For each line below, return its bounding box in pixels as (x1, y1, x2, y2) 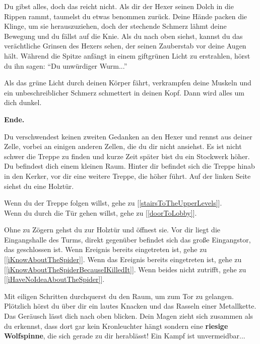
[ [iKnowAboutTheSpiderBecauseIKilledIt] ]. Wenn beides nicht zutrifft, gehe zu (4, 264, 246, 274)
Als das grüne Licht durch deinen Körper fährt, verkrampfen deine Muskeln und (4, 77, 251, 88)
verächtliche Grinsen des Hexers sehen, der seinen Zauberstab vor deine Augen (4, 40, 246, 51)
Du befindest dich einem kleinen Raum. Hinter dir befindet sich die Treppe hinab (4, 161, 255, 171)
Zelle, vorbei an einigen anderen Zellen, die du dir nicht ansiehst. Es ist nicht (4, 141, 242, 152)
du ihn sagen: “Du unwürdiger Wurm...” (4, 60, 127, 71)
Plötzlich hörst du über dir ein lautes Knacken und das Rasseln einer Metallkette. (4, 301, 256, 311)
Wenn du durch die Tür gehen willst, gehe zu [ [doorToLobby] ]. (4, 207, 197, 218)
